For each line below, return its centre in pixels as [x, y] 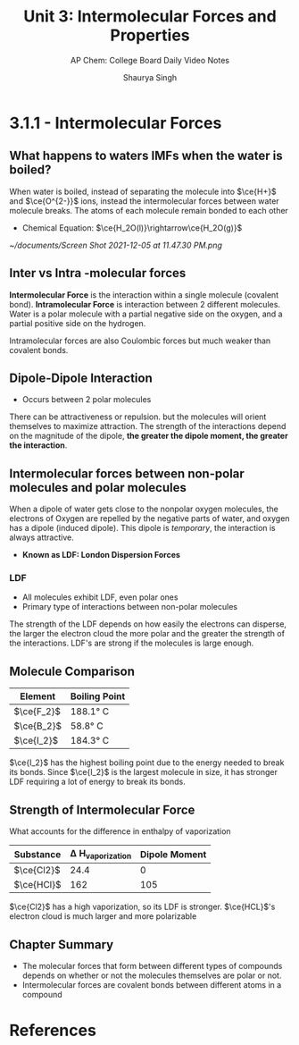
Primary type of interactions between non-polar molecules [130, 607]
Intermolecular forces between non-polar [127, 473]
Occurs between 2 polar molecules [87, 400]
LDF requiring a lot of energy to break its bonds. [97, 782]
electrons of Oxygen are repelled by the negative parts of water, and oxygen [149, 518]
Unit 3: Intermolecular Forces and [150, 17]
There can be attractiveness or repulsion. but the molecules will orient [138, 417]
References [53, 1031]
